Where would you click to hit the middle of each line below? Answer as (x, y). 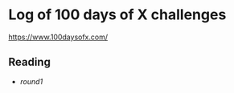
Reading (29, 62)
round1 (31, 81)
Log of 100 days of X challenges (117, 15)
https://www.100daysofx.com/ (58, 37)
